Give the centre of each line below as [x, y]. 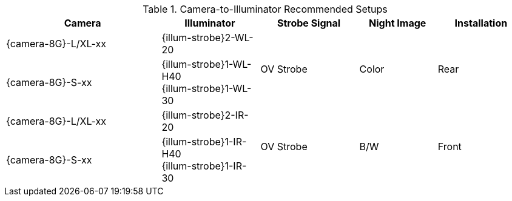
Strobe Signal [309, 23]
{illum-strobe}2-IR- [205, 115]
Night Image [398, 23]
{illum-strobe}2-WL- [207, 38]
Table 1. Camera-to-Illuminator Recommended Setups [265, 9]
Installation [481, 23]
